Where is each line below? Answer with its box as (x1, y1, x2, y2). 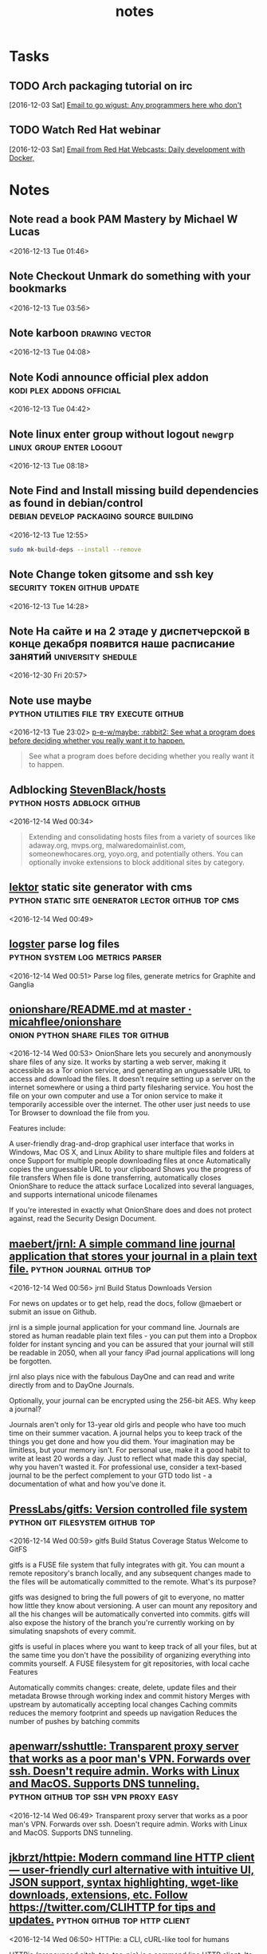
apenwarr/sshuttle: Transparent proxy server (9, 1739, 239, 1754)
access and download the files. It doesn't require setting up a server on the (9, 1074, 256, 1084)
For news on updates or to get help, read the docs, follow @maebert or (9, 1299, 242, 1308)
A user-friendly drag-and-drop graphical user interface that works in (9, 1139, 234, 1149)
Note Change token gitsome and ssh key (9, 568, 214, 581)
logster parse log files (9, 937, 120, 951)
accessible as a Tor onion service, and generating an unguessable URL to (9, 1066, 251, 1075)
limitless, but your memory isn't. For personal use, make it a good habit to (9, 1446, 250, 1455)
